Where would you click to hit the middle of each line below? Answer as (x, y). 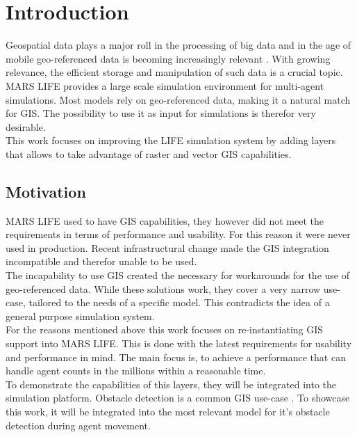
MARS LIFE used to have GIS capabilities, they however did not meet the (165, 220)
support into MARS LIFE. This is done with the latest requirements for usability (179, 343)
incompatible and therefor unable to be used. (101, 261)
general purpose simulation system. (80, 316)
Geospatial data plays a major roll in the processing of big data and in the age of (178, 45)
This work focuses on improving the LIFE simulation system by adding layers (171, 140)
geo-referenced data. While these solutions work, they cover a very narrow (163, 288)
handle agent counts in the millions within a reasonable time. (136, 371)
